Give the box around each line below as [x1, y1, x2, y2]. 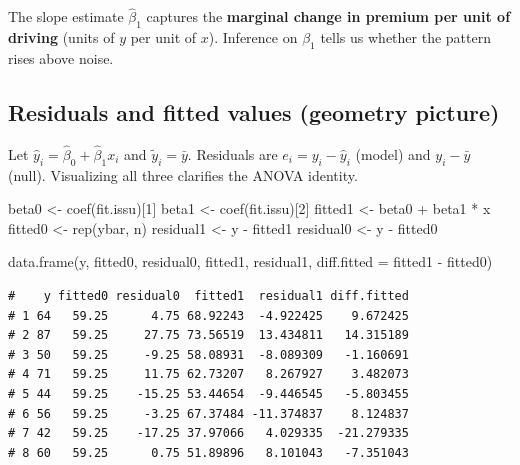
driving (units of [8, 27, 115, 48]
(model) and [355, 143, 431, 164]
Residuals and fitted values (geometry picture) [8, 96, 500, 127]
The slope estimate [8, 6, 124, 27]
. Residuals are [187, 143, 278, 164]
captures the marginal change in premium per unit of [146, 6, 511, 27]
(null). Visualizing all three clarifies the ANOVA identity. [8, 164, 358, 185]
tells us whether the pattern [320, 27, 491, 48]
